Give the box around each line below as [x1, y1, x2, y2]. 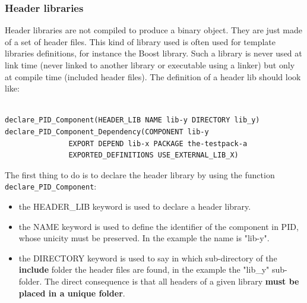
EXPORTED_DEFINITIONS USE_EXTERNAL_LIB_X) [68, 151, 239, 160]
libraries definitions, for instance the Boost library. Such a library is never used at [5, 47, 302, 59]
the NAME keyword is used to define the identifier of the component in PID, [18, 220, 299, 232]
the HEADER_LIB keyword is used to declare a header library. [18, 200, 251, 212]
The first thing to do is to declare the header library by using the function [5, 168, 275, 181]
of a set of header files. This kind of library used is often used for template [5, 35, 276, 48]
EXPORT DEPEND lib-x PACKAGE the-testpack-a [68, 139, 248, 148]
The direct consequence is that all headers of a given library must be [45, 274, 299, 287]
